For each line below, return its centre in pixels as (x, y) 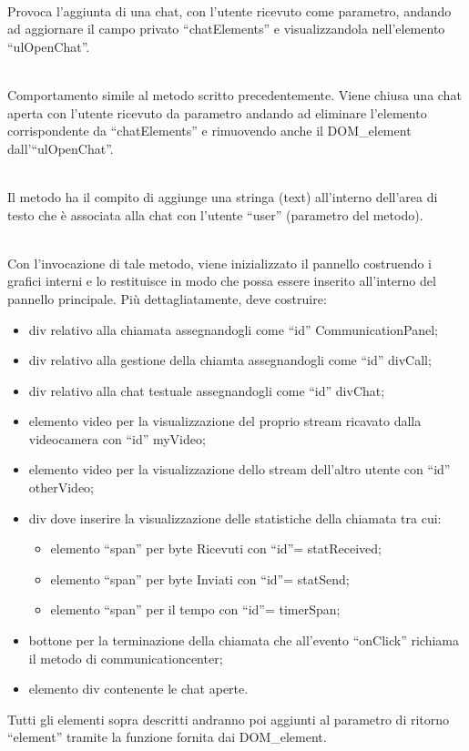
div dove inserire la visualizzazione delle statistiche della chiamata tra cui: (235, 518)
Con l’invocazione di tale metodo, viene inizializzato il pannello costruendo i (220, 263)
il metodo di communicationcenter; (126, 658)
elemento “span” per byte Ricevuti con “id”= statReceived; (216, 548)
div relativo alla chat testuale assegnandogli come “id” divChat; (207, 390)
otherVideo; (61, 487)
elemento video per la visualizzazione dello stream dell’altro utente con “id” (240, 469)
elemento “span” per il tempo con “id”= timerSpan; (195, 609)
